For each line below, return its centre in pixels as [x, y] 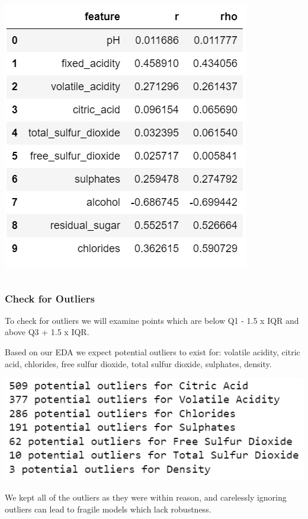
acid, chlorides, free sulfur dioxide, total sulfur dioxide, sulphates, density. [138, 363]
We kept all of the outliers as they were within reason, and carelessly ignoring [146, 497]
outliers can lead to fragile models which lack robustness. [108, 509]
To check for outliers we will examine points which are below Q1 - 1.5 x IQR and [152, 320]
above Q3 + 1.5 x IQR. [47, 332]
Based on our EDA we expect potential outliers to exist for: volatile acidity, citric [153, 352]
